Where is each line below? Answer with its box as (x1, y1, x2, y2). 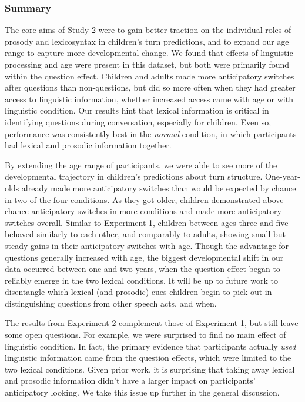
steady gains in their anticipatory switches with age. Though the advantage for (5, 239, 289, 251)
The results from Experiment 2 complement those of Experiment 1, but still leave (5, 317, 299, 329)
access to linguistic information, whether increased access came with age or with (5, 92, 293, 105)
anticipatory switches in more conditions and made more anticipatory (31, 205, 281, 217)
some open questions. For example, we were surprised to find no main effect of (5, 328, 286, 341)
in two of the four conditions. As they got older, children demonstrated (5, 193, 260, 205)
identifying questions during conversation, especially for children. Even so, (5, 115, 272, 128)
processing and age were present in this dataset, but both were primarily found (5, 58, 290, 70)
